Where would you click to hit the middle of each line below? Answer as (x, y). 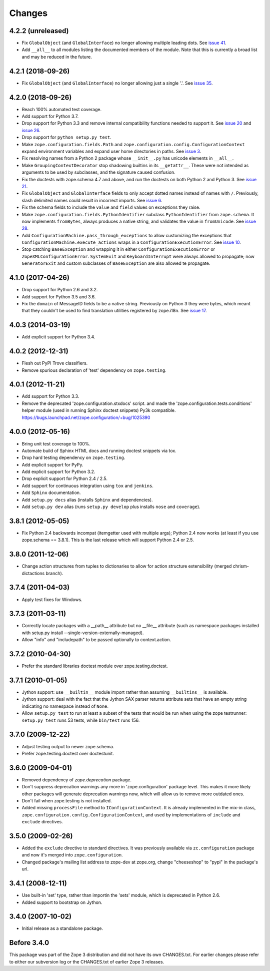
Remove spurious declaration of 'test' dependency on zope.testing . (94, 370)
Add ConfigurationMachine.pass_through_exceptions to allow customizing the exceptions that (127, 235)
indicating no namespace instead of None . (65, 706)
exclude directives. (42, 822)
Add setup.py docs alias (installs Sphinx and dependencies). (87, 500)
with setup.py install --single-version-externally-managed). (83, 633)
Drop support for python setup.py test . (67, 137)
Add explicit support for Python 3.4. (58, 337)
